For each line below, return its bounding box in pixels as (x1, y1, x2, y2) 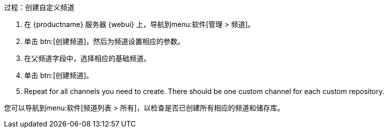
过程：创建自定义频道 (4, 3, 74, 11)
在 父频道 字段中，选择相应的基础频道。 (24, 54, 151, 62)
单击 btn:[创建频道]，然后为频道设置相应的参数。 (24, 37, 185, 45)
